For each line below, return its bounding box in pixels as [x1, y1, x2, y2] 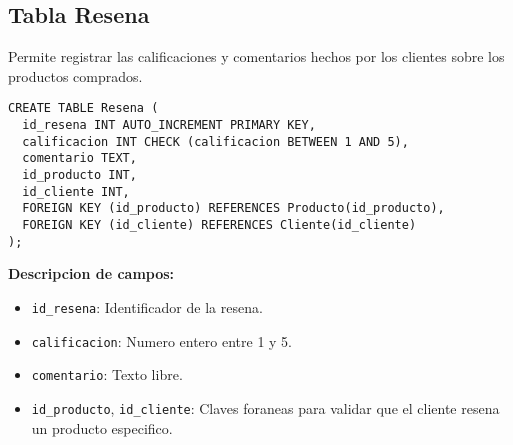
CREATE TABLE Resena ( [8, 101, 159, 116]
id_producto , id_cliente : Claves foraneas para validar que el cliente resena [31, 397, 500, 418]
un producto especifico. [31, 417, 173, 438]
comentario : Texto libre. [31, 364, 183, 385]
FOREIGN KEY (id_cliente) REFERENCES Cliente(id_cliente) [22, 217, 417, 232]
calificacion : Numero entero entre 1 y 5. [31, 330, 293, 351]
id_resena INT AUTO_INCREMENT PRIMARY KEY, [22, 118, 316, 133]
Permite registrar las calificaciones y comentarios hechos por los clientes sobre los [8, 46, 505, 67]
